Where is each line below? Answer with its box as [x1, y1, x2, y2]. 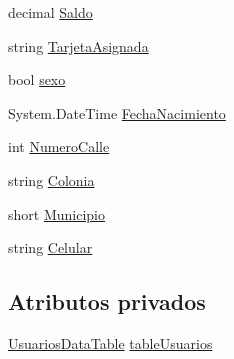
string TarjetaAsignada [8, 35, 149, 56]
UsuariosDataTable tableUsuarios [8, 332, 213, 353]
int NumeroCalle [8, 136, 110, 157]
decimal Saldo [8, 2, 93, 22]
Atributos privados [8, 286, 206, 317]
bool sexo [8, 69, 66, 90]
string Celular [8, 237, 93, 258]
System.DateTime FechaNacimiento [8, 102, 226, 123]
